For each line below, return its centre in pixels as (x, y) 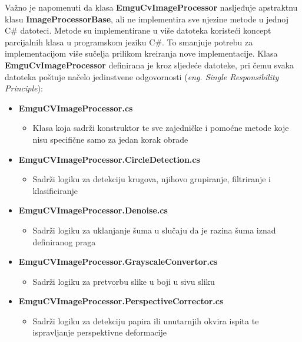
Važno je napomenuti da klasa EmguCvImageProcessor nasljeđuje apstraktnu (151, 7)
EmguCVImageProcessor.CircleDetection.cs (109, 159)
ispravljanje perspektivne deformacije (100, 332)
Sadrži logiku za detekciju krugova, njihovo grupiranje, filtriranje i (152, 179)
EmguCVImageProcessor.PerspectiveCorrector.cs (121, 301)
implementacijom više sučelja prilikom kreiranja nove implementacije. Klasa (141, 53)
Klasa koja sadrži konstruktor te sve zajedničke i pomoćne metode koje (161, 128)
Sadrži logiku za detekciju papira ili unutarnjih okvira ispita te (146, 320)
